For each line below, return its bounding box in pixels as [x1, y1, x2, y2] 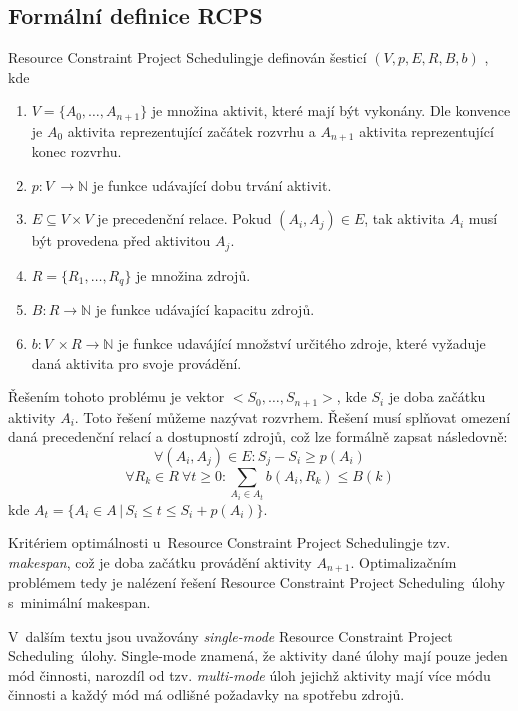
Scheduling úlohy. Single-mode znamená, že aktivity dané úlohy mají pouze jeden [8, 645, 508, 666]
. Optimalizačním [350, 551, 457, 572]
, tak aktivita [364, 208, 445, 229]
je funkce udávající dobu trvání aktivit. [92, 174, 332, 195]
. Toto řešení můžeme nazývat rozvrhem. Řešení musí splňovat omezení [74, 406, 511, 427]
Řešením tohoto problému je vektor [8, 386, 225, 407]
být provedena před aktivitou [31, 230, 211, 251]
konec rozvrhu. [31, 141, 122, 162]
